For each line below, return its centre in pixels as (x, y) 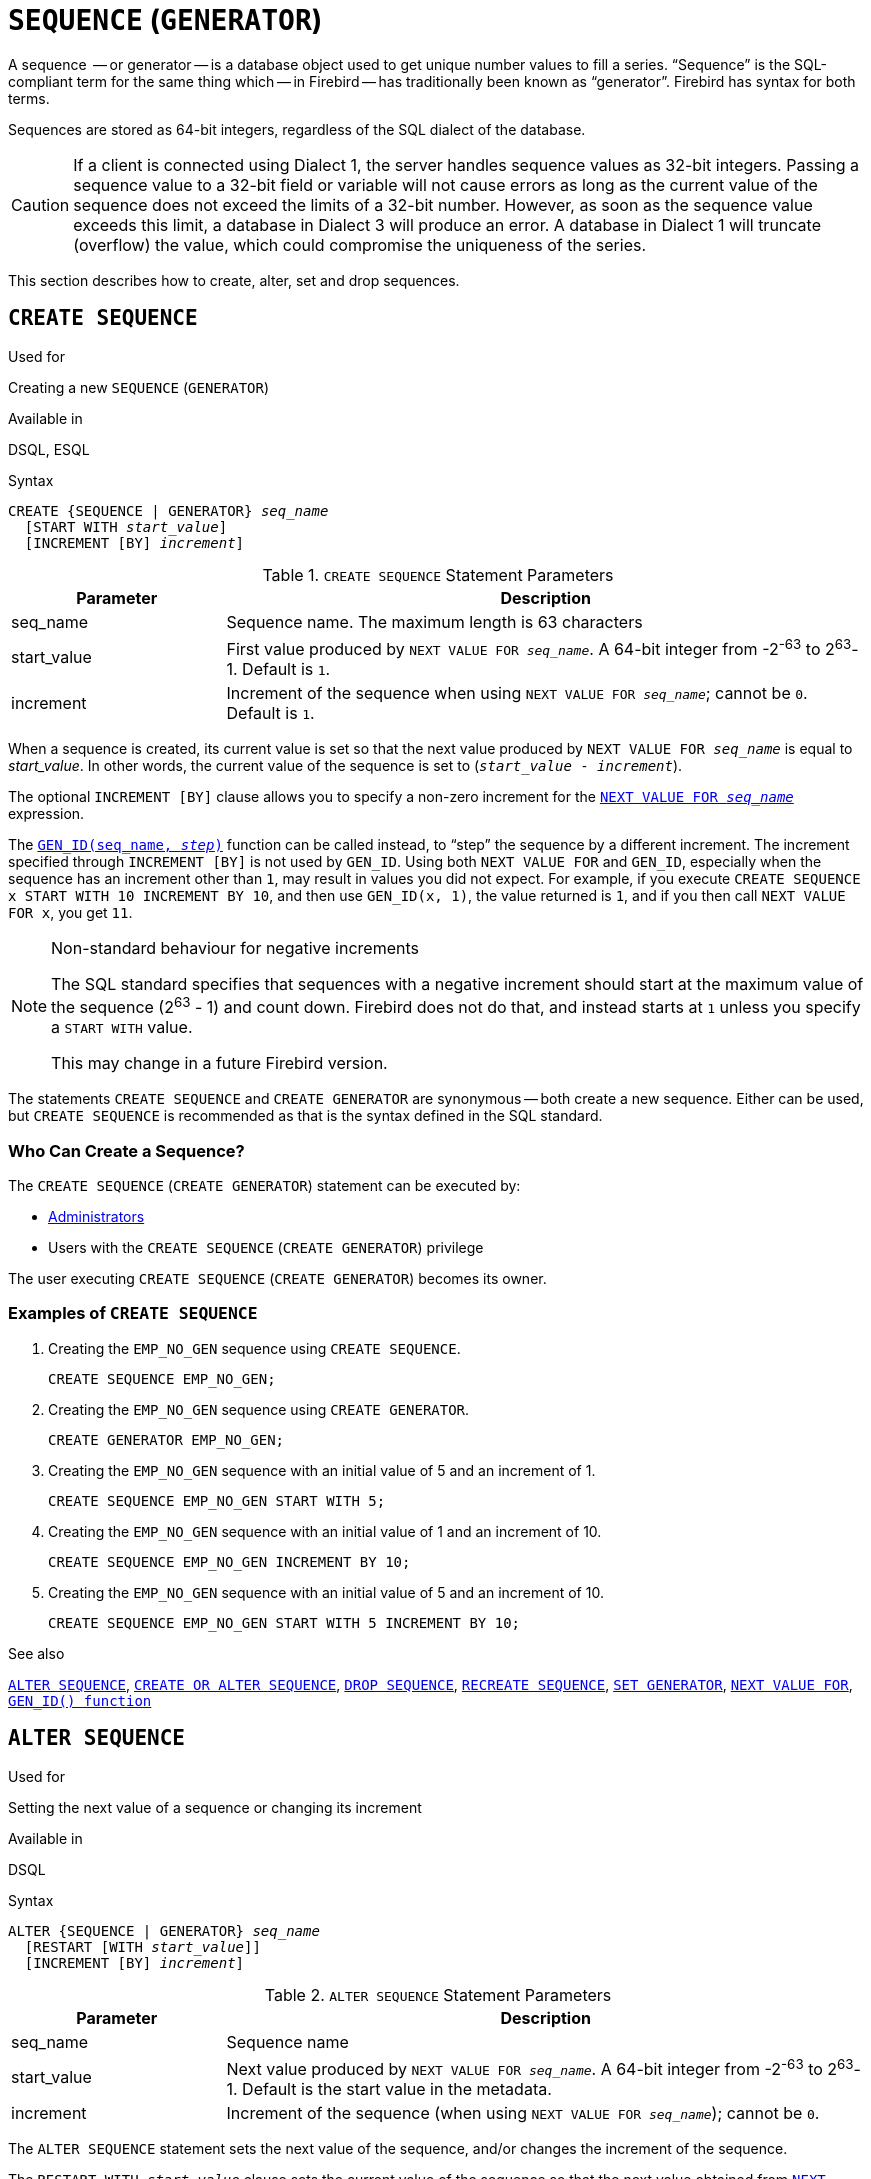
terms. (29, 98)
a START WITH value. (122, 1027)
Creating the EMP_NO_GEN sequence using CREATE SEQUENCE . (254, 1348)
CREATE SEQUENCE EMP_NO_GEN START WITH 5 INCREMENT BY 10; (284, 1622)
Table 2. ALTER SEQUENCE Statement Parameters (438, 1994)
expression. (46, 813)
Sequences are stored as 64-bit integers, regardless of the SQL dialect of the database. (297, 129)
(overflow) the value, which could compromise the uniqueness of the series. (360, 244)
